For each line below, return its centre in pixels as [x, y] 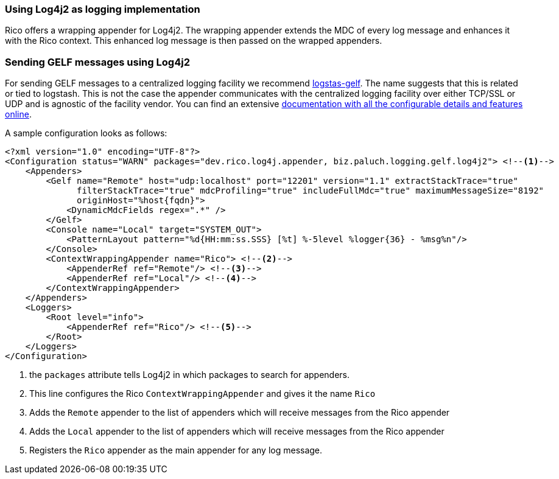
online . [18, 114]
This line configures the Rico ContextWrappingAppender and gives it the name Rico [202, 394]
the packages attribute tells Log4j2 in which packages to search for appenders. [190, 375]
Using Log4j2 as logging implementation [103, 9]
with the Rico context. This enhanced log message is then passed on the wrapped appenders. [194, 41]
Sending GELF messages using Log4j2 [97, 62]
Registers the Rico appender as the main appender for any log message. [176, 450]
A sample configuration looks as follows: [86, 133]
